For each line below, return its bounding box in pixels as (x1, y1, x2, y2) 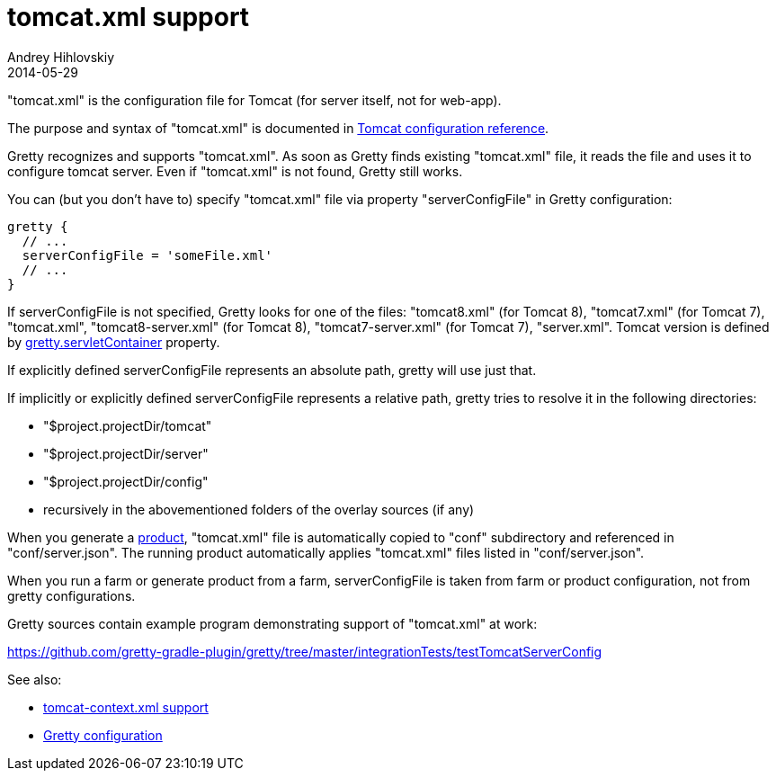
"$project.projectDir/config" (43, 473, 209, 489)
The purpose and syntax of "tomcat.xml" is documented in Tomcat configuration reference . (7, 120, 549, 136)
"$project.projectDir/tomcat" (43, 417, 212, 434)
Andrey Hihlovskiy (7, 49, 115, 65)
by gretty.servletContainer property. (7, 334, 220, 350)
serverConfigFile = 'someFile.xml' (22, 247, 273, 263)
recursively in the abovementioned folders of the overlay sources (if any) (43, 501, 475, 517)
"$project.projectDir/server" (43, 445, 209, 461)
